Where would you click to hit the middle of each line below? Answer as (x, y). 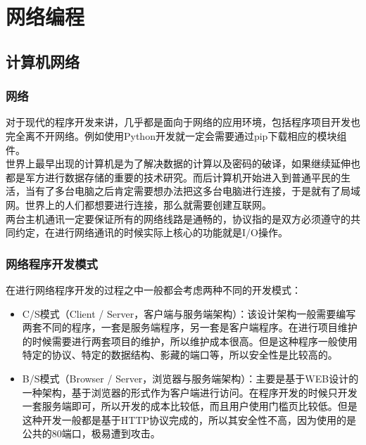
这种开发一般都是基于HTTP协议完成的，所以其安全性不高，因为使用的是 (189, 419)
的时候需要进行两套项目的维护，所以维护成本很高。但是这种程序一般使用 (190, 341)
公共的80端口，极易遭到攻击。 (91, 433)
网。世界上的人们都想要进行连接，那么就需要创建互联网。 (139, 204)
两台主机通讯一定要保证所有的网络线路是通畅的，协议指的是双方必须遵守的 (178, 218)
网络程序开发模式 (52, 263)
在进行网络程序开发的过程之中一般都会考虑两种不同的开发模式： (153, 289)
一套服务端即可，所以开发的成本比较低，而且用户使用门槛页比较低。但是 (190, 406)
